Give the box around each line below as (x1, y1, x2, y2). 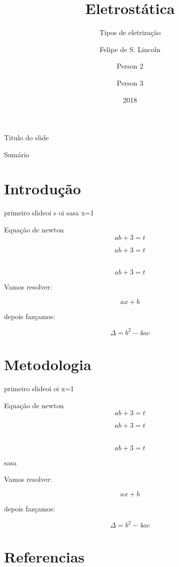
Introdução (4, 178, 81, 199)
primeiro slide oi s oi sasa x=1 (4, 207, 94, 218)
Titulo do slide (4, 132, 49, 143)
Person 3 (116, 77, 143, 88)
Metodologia (4, 354, 91, 375)
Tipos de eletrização (99, 27, 161, 38)
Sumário (4, 149, 29, 159)
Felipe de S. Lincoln (99, 44, 160, 54)
